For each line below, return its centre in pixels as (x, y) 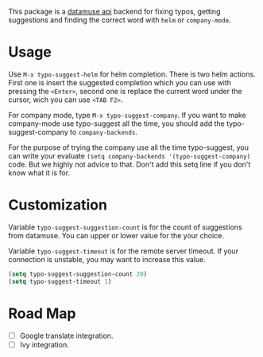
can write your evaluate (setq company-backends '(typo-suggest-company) (130, 155)
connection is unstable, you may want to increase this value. (107, 259)
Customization (58, 205)
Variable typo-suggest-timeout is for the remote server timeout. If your (124, 251)
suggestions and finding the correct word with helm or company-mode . (120, 20)
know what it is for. (39, 173)
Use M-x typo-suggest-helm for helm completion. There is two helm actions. (132, 74)
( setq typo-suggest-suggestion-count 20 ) (78, 274)
